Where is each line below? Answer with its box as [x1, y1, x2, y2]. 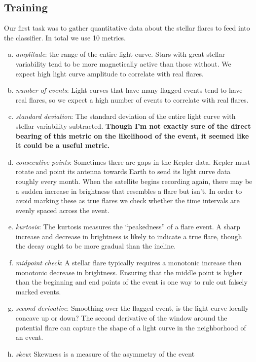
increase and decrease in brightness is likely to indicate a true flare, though [15, 231, 242, 241]
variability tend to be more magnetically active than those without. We [15, 58, 231, 69]
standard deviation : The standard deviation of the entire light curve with [15, 111, 236, 121]
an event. [15, 332, 43, 342]
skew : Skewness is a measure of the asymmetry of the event [15, 348, 195, 359]
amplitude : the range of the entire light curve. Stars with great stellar [15, 49, 225, 59]
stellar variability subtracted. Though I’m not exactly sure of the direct [15, 120, 251, 131]
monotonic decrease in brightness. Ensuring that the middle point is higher [15, 267, 243, 277]
